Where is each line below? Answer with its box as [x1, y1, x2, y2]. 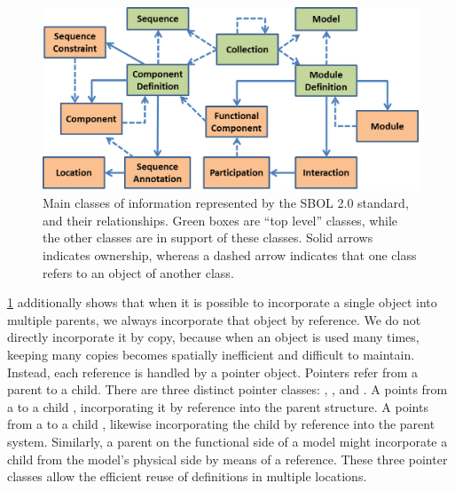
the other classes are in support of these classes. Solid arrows [43, 228, 373, 247]
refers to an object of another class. [43, 263, 234, 281]
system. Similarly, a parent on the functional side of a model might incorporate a [7, 432, 448, 450]
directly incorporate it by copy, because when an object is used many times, [7, 328, 420, 346]
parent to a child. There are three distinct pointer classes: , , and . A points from [7, 380, 448, 399]
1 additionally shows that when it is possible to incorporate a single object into [7, 293, 437, 312]
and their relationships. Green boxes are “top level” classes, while [43, 210, 398, 229]
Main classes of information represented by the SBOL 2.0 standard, [43, 194, 409, 212]
